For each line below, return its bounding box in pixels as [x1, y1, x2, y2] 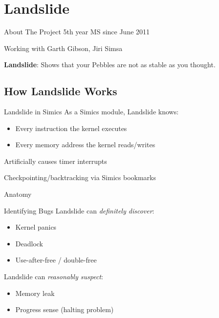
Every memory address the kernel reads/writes [15, 139, 155, 150]
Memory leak [15, 288, 55, 298]
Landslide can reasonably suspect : [4, 271, 103, 282]
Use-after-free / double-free [15, 255, 97, 265]
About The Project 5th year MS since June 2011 [4, 26, 150, 37]
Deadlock [15, 238, 43, 248]
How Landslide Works [4, 83, 117, 99]
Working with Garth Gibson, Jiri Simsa [4, 43, 123, 53]
